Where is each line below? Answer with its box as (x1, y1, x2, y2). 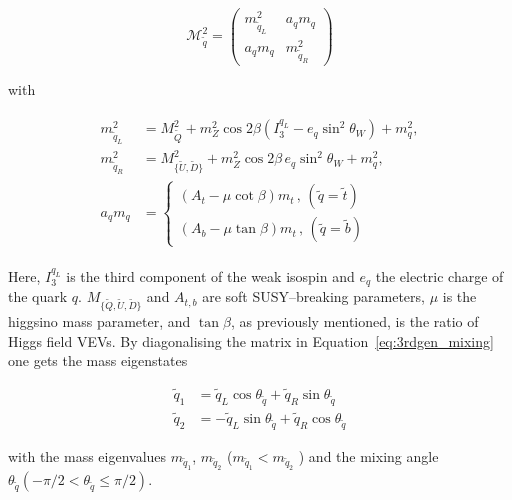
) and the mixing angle (298, 445, 439, 466)
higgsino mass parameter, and (8, 310, 191, 331)
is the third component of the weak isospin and (66, 265, 355, 286)
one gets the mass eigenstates (8, 350, 188, 371)
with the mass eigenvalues (8, 445, 167, 466)
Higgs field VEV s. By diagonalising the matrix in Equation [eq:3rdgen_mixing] (8, 330, 494, 351)
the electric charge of (375, 265, 504, 286)
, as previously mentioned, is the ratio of (230, 310, 479, 331)
